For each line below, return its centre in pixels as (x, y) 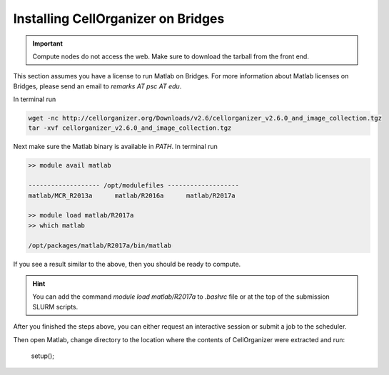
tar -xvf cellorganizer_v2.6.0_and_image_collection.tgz (130, 128)
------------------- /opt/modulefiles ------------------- (133, 186)
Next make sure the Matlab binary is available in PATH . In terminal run (115, 147)
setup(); (43, 356)
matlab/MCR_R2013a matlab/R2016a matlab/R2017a (132, 195)
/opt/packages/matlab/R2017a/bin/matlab (100, 245)
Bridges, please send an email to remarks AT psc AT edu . (97, 86)
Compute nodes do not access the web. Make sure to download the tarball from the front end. (171, 56)
